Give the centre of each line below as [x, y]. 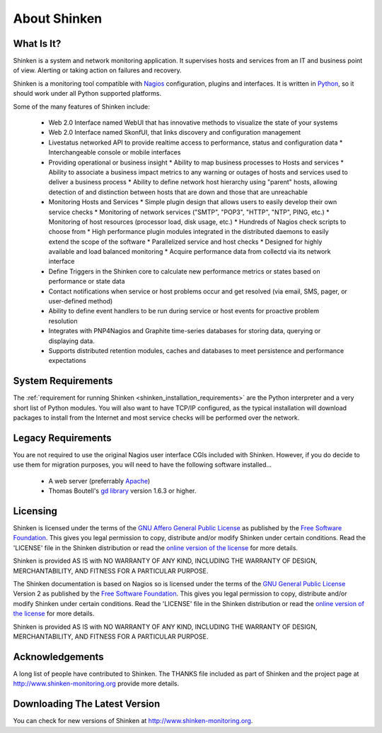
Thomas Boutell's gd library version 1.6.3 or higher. [122, 491]
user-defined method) [81, 301]
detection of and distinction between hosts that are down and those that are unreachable [178, 192]
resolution [63, 321]
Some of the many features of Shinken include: [81, 106]
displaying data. [72, 341]
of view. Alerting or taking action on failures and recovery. [97, 70]
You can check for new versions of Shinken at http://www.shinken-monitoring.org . [133, 721]
